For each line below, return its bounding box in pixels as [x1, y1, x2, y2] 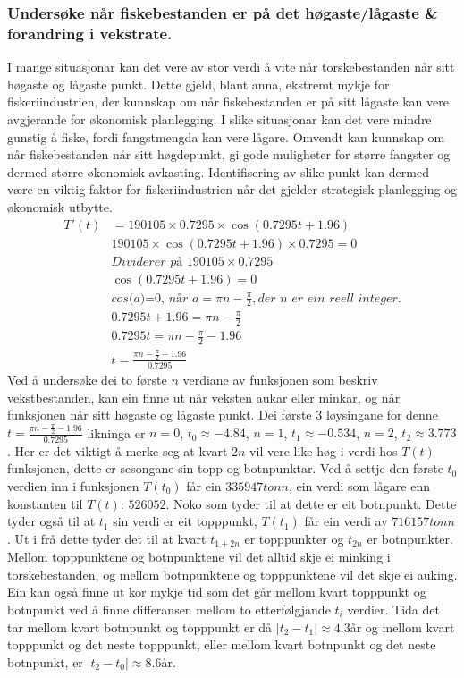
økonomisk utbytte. [7, 197, 113, 216]
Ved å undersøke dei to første [7, 370, 167, 389]
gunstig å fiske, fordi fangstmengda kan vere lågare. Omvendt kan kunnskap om [7, 127, 445, 146]
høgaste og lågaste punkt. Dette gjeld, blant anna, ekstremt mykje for [7, 74, 390, 93]
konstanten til [7, 494, 83, 513]
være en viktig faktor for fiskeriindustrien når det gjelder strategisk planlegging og [7, 180, 458, 199]
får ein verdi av [304, 512, 388, 530]
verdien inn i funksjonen [7, 476, 139, 495]
